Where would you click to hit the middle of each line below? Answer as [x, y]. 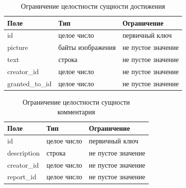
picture [18, 47]
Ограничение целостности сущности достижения [93, 6]
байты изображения [87, 47]
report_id [22, 177]
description [24, 152]
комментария [76, 111]
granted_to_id [30, 83]
